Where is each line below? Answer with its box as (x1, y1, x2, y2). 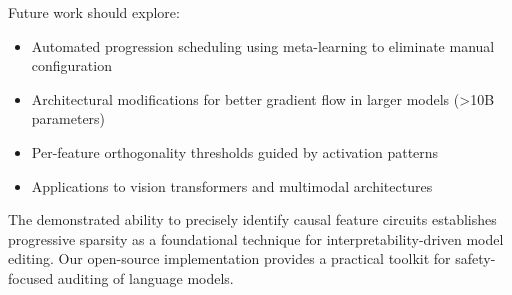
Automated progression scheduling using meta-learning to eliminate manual (31, 35, 495, 56)
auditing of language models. (57, 267, 234, 288)
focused (8, 267, 54, 288)
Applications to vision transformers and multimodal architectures (31, 175, 433, 196)
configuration (31, 55, 112, 76)
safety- (455, 248, 496, 269)
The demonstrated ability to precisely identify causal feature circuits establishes (8, 209, 497, 230)
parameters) (31, 108, 106, 129)
